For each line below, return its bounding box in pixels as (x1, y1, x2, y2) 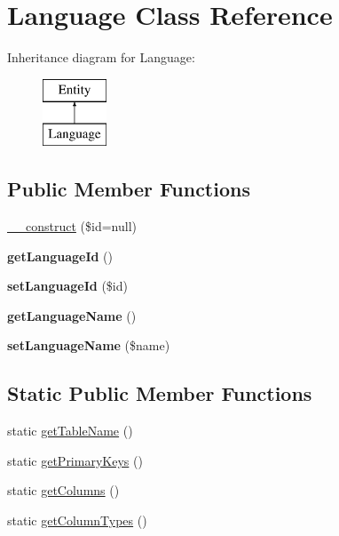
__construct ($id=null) (7, 217, 137, 236)
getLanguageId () (7, 246, 114, 265)
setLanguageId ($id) (7, 276, 128, 295)
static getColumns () (7, 481, 120, 500)
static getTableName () (7, 421, 133, 440)
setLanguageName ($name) (7, 336, 170, 355)
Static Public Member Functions (7, 380, 312, 407)
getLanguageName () (7, 306, 137, 324)
